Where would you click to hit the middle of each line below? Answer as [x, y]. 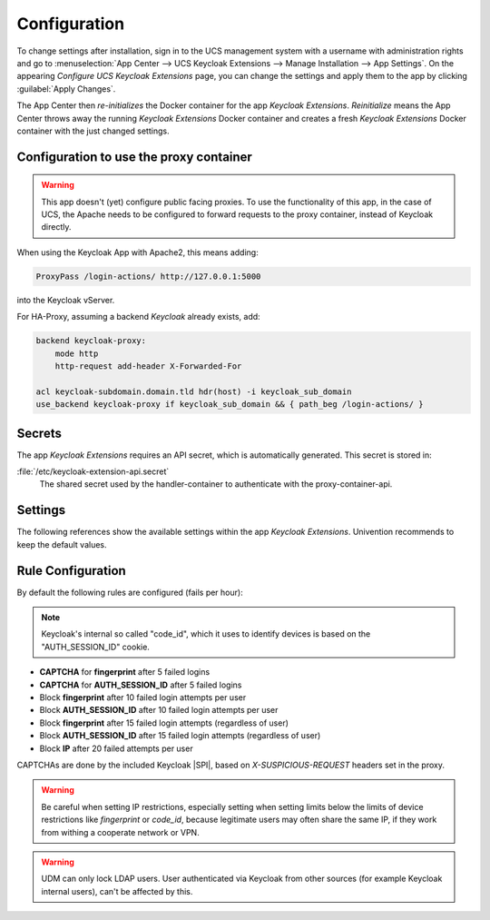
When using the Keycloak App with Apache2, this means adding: [137, 252]
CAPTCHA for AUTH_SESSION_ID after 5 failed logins [141, 685]
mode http [77, 353]
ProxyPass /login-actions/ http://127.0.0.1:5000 [148, 276]
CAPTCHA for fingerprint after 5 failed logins [125, 672]
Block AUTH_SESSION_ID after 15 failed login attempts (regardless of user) [180, 736]
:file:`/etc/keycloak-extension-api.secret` [93, 471]
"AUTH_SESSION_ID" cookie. [95, 647]
